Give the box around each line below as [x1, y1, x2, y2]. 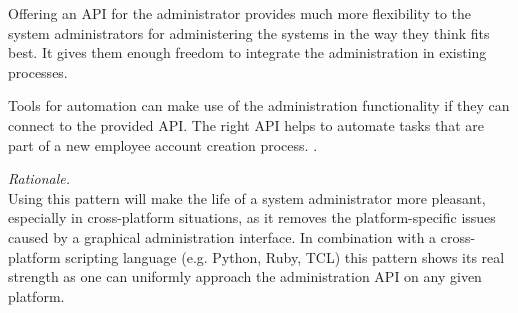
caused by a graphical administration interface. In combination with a [8, 226, 437, 247]
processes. [8, 61, 68, 82]
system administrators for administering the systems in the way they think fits [8, 22, 490, 43]
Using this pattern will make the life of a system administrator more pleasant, [8, 187, 486, 208]
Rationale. [8, 168, 71, 189]
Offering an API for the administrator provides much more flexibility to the [8, 3, 471, 23]
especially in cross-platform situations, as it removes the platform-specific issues [8, 207, 496, 228]
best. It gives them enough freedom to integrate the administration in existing [8, 42, 487, 63]
